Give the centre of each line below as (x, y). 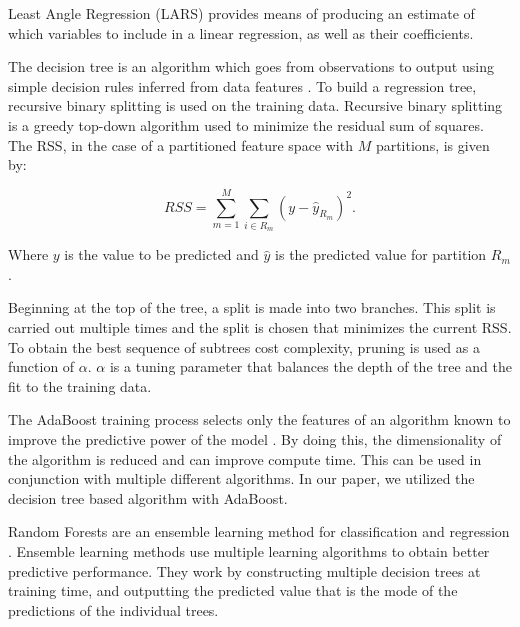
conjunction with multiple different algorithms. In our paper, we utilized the (241, 478)
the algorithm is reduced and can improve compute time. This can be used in (245, 458)
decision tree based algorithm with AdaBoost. (148, 497)
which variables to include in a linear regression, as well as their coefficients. (241, 32)
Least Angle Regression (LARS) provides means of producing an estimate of (241, 13)
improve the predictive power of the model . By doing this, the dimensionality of (255, 439)
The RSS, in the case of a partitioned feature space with (180, 144)
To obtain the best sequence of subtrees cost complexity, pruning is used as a (244, 346)
